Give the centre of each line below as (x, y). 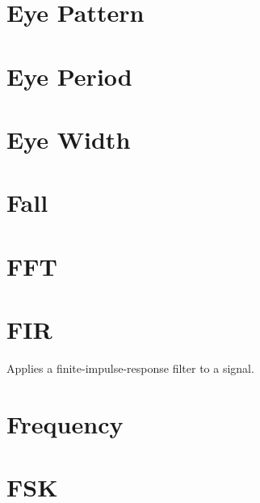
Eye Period (69, 76)
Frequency (65, 423)
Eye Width (69, 139)
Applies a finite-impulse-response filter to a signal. (130, 368)
